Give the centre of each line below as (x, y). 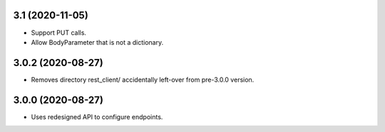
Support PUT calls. (59, 33)
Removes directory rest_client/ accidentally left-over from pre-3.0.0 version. (143, 79)
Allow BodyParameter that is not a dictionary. (97, 42)
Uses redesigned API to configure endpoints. (97, 116)
